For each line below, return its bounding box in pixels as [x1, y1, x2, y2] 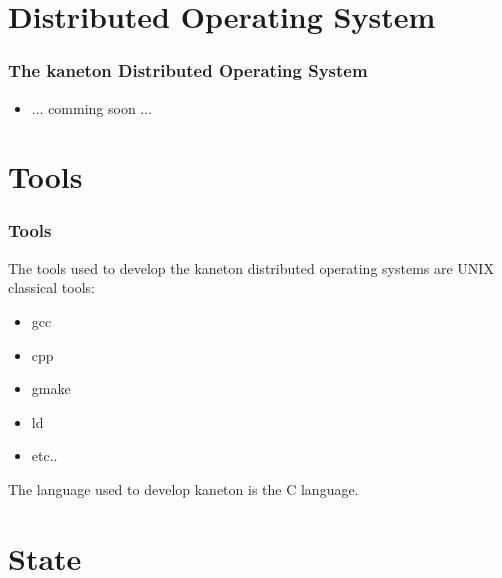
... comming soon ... [31, 97, 153, 118]
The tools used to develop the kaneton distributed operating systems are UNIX [8, 257, 494, 278]
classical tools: [8, 277, 95, 298]
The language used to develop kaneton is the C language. [8, 478, 359, 499]
